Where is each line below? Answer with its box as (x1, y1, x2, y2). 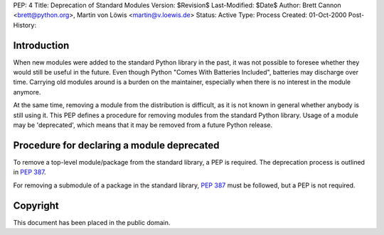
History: (13, 21, 37, 29)
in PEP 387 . (13, 168, 46, 177)
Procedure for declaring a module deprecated (13, 139, 220, 151)
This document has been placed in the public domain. (13, 218, 171, 226)
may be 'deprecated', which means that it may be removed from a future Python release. (13, 121, 273, 129)
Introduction (13, 39, 70, 51)
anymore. (13, 87, 41, 96)
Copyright (13, 200, 60, 212)
